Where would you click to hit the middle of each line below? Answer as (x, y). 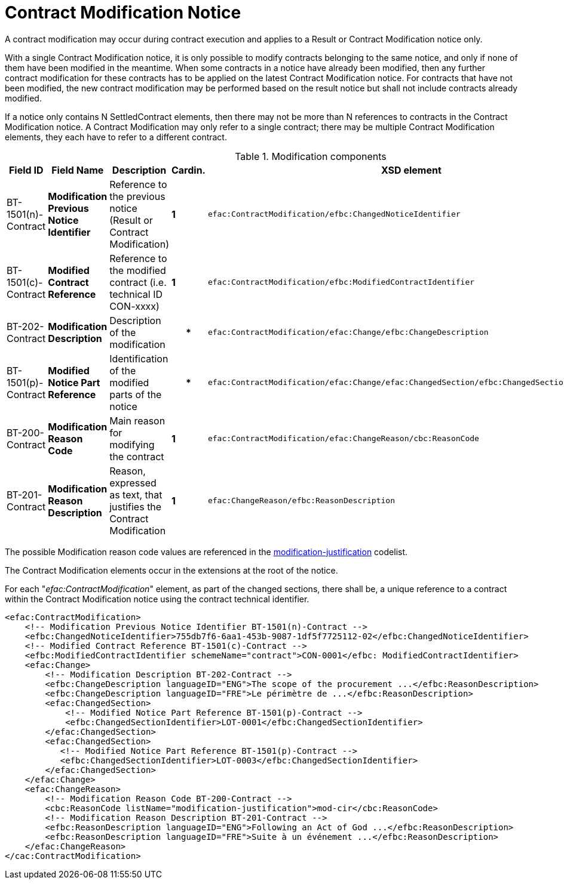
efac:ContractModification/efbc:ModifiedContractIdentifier (341, 282)
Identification (139, 358)
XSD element (411, 170)
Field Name (78, 170)
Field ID (26, 170)
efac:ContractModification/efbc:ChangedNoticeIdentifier (334, 214)
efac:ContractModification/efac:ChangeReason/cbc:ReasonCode (343, 439)
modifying (132, 444)
